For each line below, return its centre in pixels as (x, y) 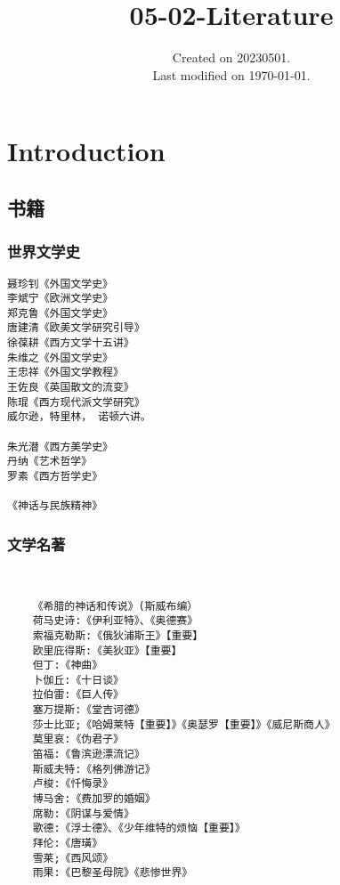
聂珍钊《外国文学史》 (60, 284)
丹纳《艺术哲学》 (50, 462)
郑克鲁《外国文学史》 (60, 313)
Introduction (86, 151)
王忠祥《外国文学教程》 (65, 373)
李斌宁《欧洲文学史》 (60, 299)
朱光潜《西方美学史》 (60, 447)
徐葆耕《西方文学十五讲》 (71, 343)
